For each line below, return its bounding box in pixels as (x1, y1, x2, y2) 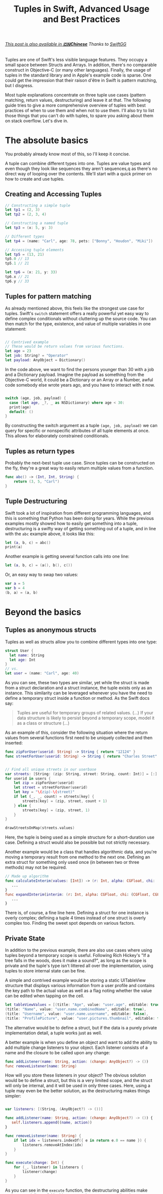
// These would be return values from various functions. (5, 344, 125, 349)
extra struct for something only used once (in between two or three (5, 859, 140, 865)
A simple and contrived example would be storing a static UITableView (5, 977, 146, 983)
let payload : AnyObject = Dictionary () (5, 358, 86, 363)
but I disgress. (5, 82, 34, 88)
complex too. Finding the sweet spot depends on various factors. (5, 920, 135, 926)
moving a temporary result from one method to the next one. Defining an (5, 854, 150, 860)
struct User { (5, 648, 34, 653)
